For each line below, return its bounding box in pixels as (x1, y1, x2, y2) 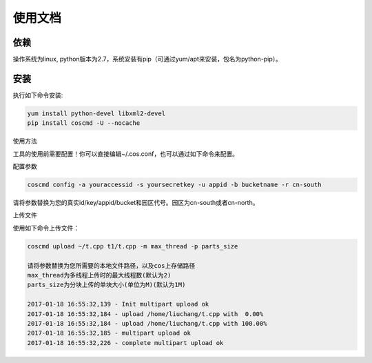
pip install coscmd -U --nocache (27, 119, 141, 127)
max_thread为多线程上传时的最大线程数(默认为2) (27, 271, 172, 279)
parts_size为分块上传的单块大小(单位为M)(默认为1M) (27, 281, 186, 289)
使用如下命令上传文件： (12, 224, 79, 232)
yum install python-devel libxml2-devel (27, 109, 165, 117)
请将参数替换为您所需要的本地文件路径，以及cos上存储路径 (27, 262, 196, 269)
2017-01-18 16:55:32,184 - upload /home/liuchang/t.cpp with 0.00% (27, 310, 264, 317)
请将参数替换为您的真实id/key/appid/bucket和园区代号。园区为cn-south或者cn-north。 (12, 199, 259, 207)
